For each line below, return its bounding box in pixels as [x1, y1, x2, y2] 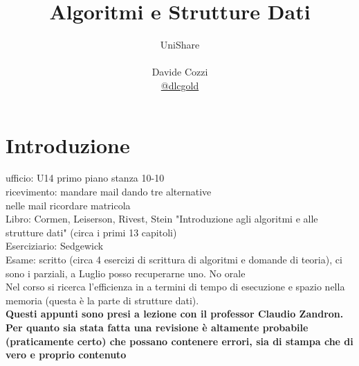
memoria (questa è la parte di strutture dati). [6, 293, 199, 307]
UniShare [160, 37, 200, 52]
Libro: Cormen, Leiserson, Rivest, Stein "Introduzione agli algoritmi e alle [6, 211, 318, 226]
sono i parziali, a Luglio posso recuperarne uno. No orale [6, 265, 246, 280]
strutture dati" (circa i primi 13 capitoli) [6, 225, 177, 239]
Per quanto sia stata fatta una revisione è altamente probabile [6, 320, 309, 334]
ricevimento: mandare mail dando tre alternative [6, 184, 212, 199]
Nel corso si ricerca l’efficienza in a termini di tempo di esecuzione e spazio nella [6, 279, 345, 294]
